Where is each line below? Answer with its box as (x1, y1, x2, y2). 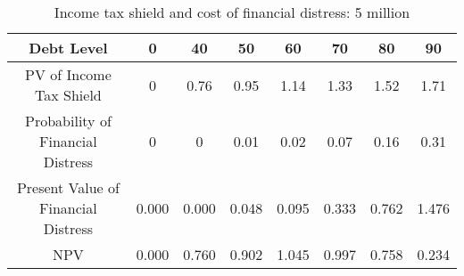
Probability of (25, 110, 112, 131)
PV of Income (25, 64, 112, 85)
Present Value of (16, 177, 120, 198)
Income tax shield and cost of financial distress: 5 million (54, 2, 410, 22)
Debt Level (29, 37, 108, 58)
